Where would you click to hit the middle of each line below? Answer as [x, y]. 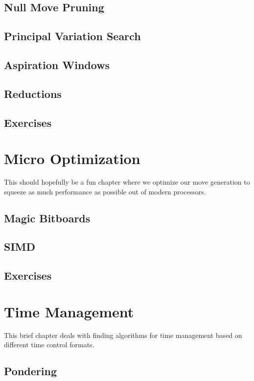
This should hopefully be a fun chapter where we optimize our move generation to [127, 182]
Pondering [30, 371]
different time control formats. [49, 345]
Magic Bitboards [47, 218]
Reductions [33, 93]
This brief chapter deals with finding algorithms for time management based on [123, 335]
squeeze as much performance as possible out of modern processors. [105, 191]
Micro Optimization [72, 158]
